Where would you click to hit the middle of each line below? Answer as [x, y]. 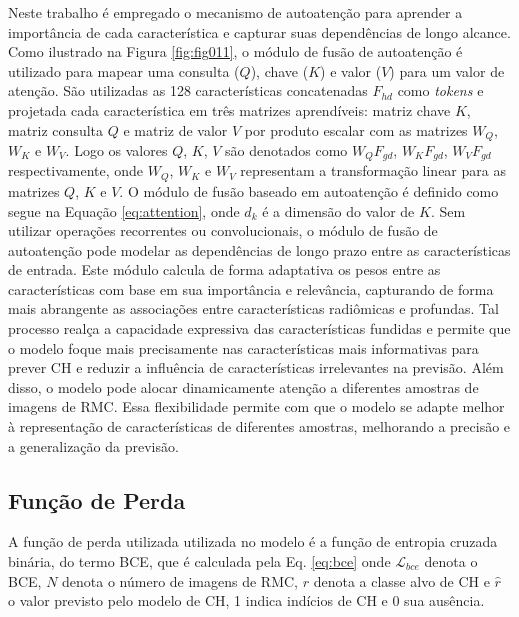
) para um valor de [447, 70]
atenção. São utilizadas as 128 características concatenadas [188, 90]
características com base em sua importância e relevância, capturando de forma [251, 288]
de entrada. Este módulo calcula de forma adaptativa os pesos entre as [224, 269]
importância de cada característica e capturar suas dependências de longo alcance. [259, 31]
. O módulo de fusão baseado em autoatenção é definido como [309, 190]
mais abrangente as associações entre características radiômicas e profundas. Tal [253, 308]
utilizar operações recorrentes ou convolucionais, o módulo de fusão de [223, 230]
